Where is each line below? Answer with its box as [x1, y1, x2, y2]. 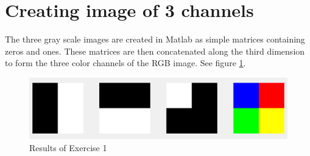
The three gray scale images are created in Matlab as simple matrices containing [5, 33, 305, 46]
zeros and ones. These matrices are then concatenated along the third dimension [5, 44, 305, 57]
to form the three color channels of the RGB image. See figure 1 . [5, 56, 246, 69]
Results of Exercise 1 [29, 141, 107, 154]
